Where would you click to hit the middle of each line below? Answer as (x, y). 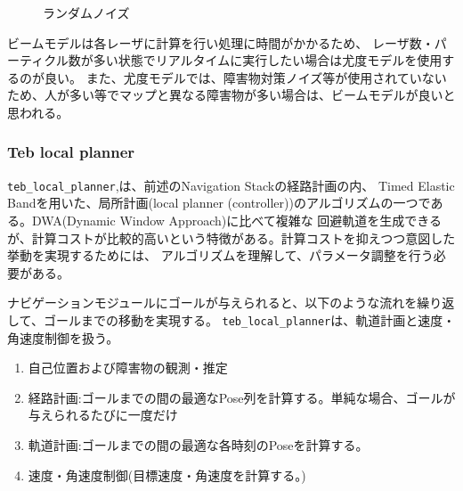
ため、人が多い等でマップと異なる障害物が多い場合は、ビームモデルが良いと (231, 95)
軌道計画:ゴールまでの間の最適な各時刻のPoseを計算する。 (198, 445)
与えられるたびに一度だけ (103, 415)
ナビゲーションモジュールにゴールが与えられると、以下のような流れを (212, 303)
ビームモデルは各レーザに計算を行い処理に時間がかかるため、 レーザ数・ (221, 42)
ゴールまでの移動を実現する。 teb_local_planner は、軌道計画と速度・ (249, 320)
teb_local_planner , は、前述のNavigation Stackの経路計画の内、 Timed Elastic (231, 185)
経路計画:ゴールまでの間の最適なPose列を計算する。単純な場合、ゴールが (242, 397)
